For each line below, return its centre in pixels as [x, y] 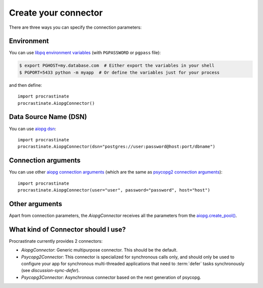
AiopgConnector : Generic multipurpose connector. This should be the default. [99, 250]
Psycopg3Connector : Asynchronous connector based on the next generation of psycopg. [111, 277]
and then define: [26, 85]
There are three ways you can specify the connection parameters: [75, 27]
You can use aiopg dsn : [33, 129]
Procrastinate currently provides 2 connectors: [56, 241]
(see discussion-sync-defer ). [50, 270]
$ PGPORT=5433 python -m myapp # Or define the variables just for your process [120, 72]
